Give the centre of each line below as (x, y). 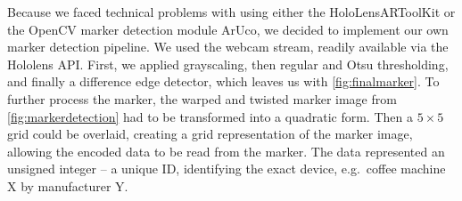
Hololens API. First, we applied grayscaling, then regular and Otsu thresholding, (228, 64)
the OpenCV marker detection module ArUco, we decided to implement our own (228, 29)
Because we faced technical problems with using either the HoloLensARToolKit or (231, 12)
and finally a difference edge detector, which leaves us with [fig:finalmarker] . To (223, 81)
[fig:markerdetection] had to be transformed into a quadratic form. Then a (210, 116)
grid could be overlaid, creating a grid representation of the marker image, (210, 134)
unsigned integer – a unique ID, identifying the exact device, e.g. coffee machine (227, 169)
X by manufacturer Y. (68, 185)
